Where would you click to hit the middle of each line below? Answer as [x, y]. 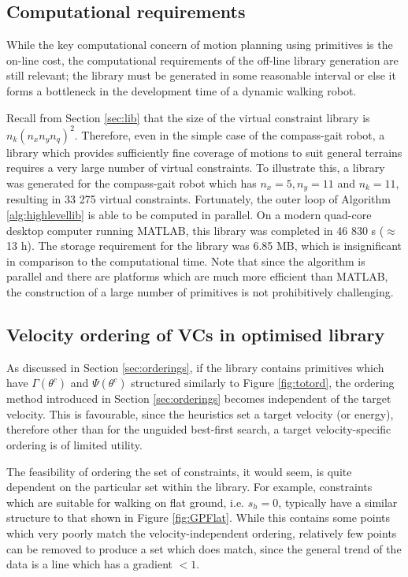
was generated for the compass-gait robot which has [132, 182]
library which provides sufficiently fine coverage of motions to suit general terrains [204, 152]
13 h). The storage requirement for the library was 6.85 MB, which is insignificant [204, 246]
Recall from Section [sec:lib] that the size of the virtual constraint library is [188, 117]
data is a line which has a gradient [89, 564]
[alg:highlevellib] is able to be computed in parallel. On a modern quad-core [189, 214]
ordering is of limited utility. [74, 445]
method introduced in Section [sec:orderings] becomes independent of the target [199, 398]
